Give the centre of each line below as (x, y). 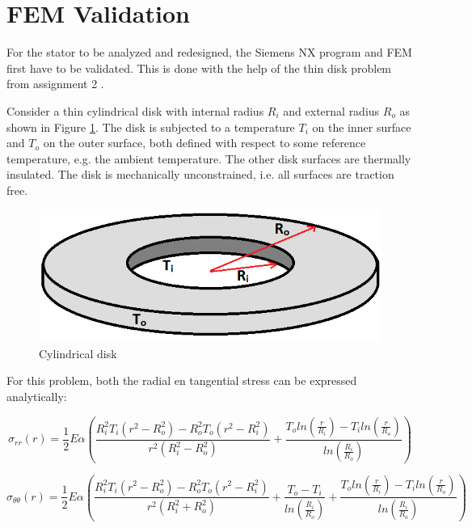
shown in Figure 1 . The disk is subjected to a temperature (151, 127)
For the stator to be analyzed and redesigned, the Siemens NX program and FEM (209, 52)
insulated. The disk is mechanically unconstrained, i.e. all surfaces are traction (200, 174)
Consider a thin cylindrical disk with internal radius (135, 110)
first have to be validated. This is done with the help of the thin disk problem (199, 68)
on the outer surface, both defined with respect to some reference (204, 143)
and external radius (331, 110)
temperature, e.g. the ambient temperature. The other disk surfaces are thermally (209, 158)
